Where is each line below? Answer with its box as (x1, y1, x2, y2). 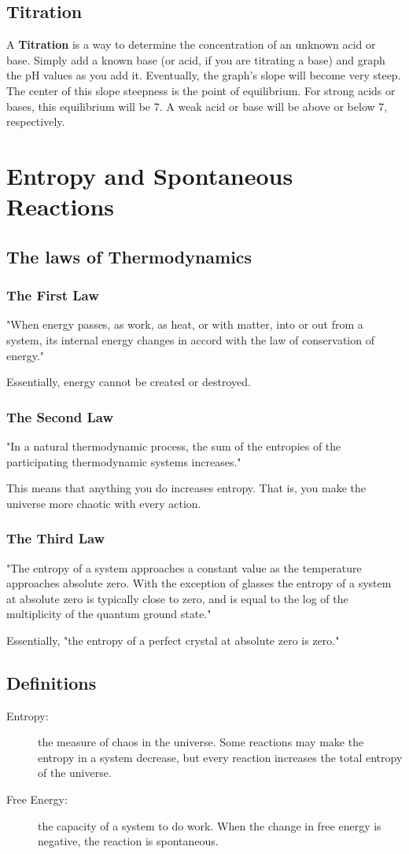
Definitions (6, 670, 97, 694)
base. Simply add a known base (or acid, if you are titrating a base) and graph (6, 51, 385, 68)
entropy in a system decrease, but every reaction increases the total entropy (38, 749, 403, 765)
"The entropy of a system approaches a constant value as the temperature (6, 559, 362, 576)
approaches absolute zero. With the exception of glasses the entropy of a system (6, 575, 392, 591)
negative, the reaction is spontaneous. (38, 833, 219, 849)
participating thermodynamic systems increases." (6, 453, 241, 469)
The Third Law (6, 528, 105, 548)
